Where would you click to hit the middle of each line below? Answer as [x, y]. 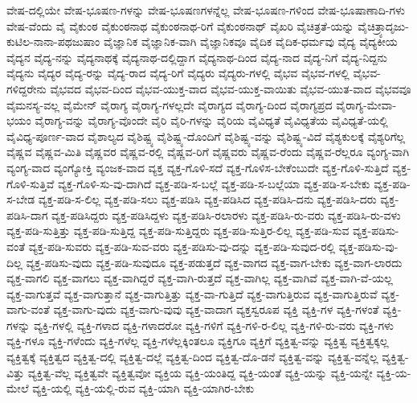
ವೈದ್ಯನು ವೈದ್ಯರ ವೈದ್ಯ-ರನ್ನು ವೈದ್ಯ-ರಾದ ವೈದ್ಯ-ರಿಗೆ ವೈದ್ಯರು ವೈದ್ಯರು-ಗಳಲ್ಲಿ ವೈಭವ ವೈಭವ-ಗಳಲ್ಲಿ [178, 73]
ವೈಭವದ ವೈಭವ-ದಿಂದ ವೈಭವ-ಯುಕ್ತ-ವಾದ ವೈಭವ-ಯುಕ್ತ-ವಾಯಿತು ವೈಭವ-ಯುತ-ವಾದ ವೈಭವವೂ [231, 88]
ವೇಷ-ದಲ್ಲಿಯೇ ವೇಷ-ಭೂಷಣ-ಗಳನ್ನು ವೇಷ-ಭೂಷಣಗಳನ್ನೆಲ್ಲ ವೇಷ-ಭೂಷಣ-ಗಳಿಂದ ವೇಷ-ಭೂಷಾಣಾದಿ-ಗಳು [206, 10]
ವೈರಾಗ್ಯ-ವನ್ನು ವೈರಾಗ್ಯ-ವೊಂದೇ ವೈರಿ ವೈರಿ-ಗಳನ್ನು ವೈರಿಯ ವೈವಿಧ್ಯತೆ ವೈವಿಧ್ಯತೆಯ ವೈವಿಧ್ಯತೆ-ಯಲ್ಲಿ [211, 120]
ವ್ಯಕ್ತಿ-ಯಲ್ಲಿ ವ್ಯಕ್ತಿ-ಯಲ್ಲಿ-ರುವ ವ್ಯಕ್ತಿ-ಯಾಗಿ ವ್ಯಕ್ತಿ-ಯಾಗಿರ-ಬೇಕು [143, 388]
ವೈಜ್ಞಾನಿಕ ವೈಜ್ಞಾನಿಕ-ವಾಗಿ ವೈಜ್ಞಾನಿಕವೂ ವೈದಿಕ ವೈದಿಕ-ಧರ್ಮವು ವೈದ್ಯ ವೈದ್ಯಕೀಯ [250, 41]
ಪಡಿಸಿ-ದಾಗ [27, 214]
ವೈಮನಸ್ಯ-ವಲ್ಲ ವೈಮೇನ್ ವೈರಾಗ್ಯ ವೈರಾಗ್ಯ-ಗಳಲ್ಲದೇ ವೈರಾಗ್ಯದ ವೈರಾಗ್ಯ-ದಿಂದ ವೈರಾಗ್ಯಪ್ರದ [170, 104]
